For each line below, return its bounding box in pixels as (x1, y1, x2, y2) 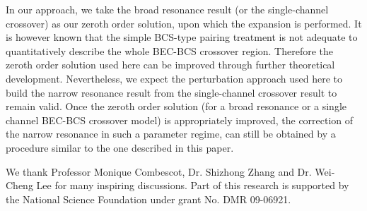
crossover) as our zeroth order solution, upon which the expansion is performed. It (6, 16, 362, 30)
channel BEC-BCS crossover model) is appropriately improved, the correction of (6, 112, 354, 127)
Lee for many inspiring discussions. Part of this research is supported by (36, 178, 349, 193)
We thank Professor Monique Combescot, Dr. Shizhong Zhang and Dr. (6, 164, 312, 179)
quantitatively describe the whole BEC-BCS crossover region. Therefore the (6, 43, 334, 58)
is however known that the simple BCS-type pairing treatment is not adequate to (6, 30, 358, 44)
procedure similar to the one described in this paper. (6, 140, 234, 155)
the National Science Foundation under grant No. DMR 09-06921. (6, 191, 291, 206)
